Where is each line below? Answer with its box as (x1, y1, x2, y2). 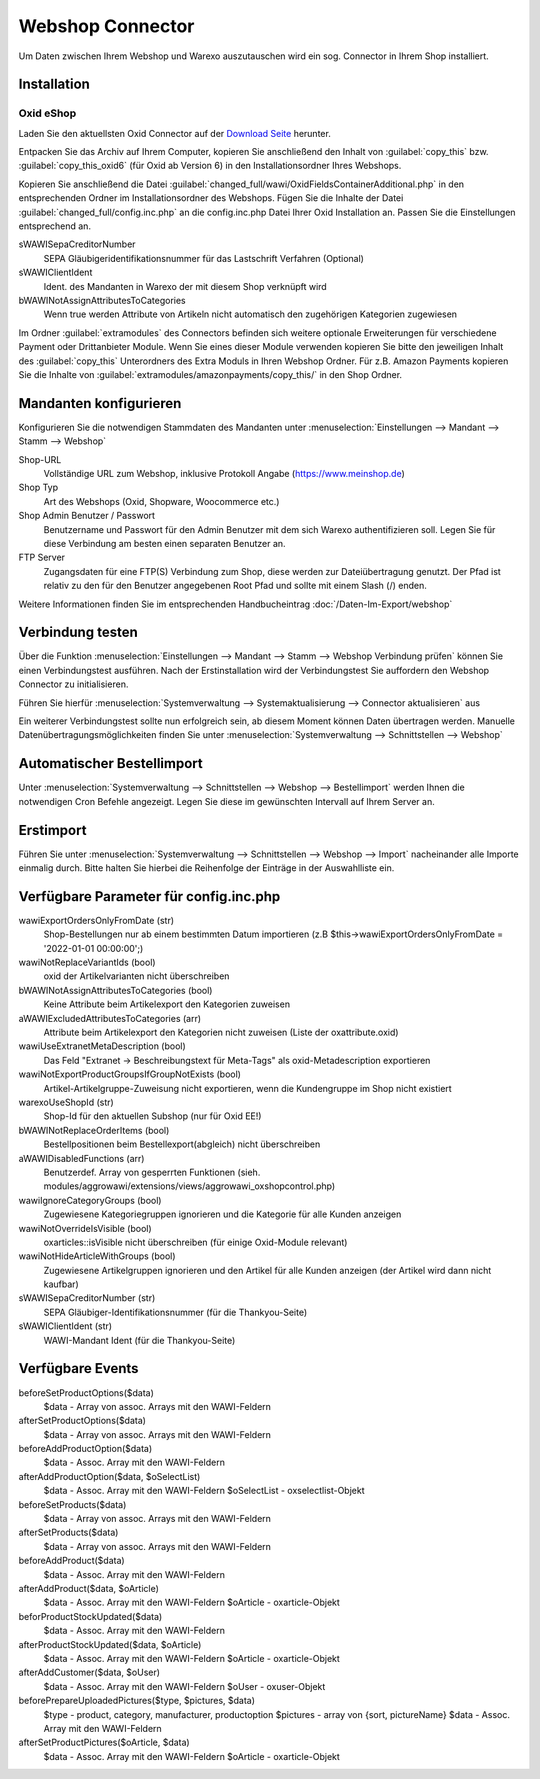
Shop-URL (18, 453, 62, 465)
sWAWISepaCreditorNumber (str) (18, 1292, 156, 1304)
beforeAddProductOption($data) (18, 1443, 153, 1455)
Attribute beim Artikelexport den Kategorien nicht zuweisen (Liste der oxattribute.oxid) (43, 1026, 399, 1039)
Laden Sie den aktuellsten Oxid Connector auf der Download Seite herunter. (18, 127, 332, 139)
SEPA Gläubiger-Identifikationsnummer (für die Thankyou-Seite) (43, 1306, 308, 1318)
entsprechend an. (18, 220, 92, 232)
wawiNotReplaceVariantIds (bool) (18, 956, 156, 969)
